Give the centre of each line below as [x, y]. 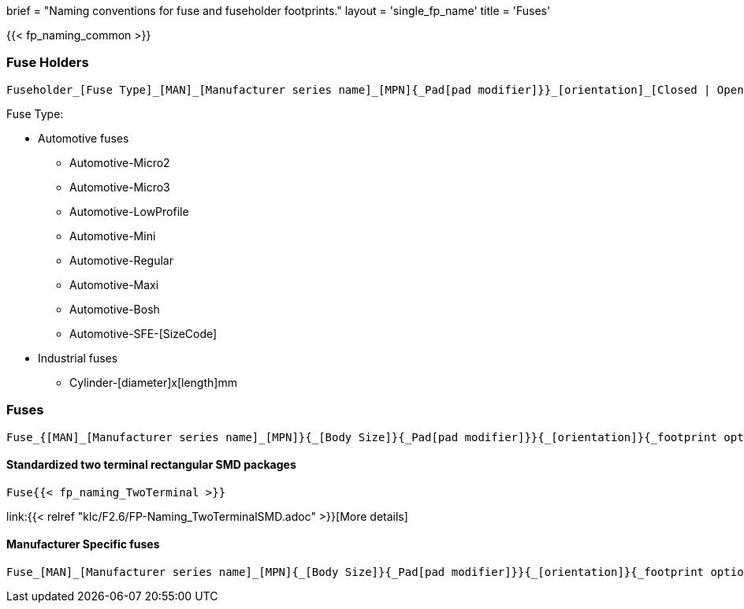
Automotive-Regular [121, 260]
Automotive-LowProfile [129, 211]
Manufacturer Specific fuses [83, 544]
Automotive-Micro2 [120, 162]
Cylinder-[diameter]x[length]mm [153, 382]
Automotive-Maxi [114, 284]
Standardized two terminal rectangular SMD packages [151, 465]
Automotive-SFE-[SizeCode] [143, 333]
